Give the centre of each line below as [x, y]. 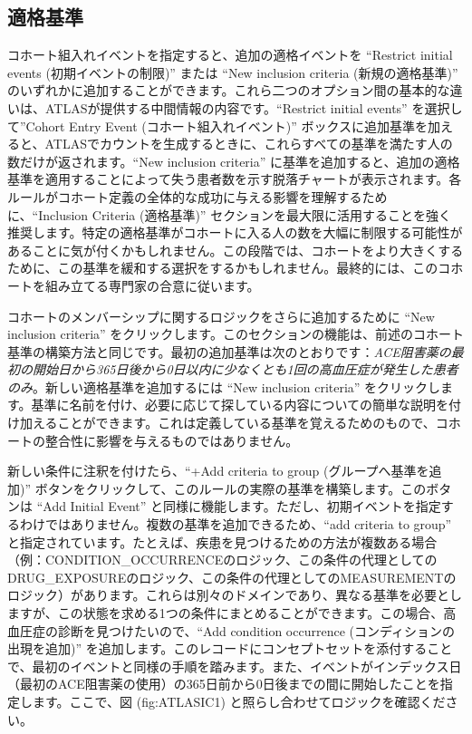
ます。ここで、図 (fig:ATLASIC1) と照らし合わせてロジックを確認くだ [239, 701]
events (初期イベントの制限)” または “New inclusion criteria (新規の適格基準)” [233, 72]
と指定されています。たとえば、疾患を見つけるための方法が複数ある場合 [222, 541]
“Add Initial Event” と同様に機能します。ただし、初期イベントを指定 [239, 506]
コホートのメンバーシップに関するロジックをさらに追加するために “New [221, 316]
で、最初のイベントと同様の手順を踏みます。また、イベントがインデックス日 [235, 666]
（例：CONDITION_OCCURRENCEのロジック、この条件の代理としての [222, 560]
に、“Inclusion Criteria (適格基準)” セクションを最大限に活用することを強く [230, 214]
